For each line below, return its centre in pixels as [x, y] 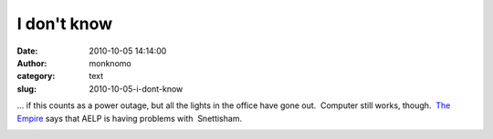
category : [36, 76]
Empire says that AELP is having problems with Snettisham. [129, 118]
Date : [27, 51]
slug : [26, 89]
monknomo [110, 63]
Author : [32, 63]
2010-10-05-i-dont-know [136, 89]
